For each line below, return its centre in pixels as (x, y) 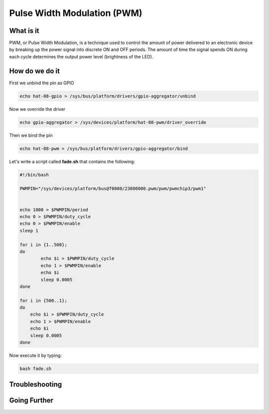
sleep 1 (29, 230)
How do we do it (34, 71)
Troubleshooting (36, 385)
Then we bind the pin (31, 135)
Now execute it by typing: (35, 355)
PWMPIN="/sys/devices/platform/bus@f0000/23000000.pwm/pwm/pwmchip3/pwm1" (113, 189)
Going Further (31, 400)
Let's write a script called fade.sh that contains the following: (72, 161)
